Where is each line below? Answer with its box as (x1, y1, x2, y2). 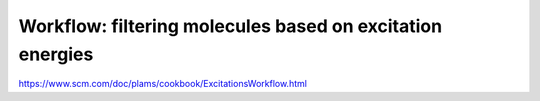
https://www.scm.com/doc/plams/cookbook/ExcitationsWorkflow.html (18, 78, 307, 90)
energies (18, 43, 94, 65)
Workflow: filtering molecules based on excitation (18, 15, 443, 37)
